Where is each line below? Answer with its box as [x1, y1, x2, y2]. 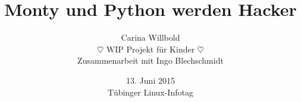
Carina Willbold [121, 31, 180, 44]
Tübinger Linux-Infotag [108, 85, 193, 98]
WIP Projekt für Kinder [106, 42, 195, 55]
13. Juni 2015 [126, 74, 175, 86]
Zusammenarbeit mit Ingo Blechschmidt [77, 54, 224, 67]
